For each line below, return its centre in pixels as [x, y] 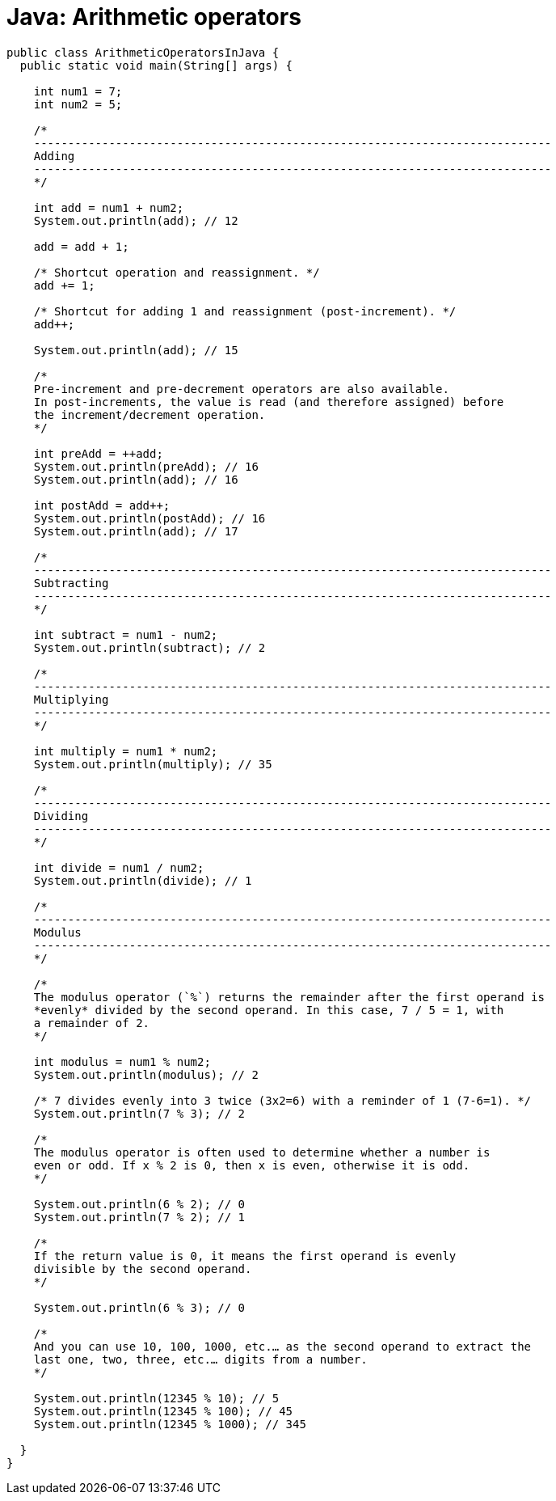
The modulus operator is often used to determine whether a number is [262, 1152]
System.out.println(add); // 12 [136, 220]
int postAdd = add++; [102, 505]
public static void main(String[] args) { [156, 65]
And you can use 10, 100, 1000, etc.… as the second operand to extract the [282, 1346]
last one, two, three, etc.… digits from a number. [200, 1359]
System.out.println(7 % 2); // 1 [139, 1217]
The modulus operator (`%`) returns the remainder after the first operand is [289, 997]
